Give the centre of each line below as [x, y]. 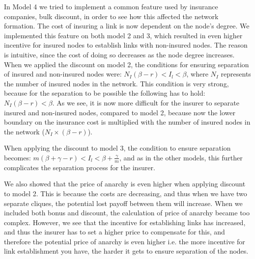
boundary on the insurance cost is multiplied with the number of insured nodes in [127, 122]
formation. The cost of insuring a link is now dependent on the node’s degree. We [127, 26]
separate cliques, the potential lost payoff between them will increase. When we [123, 203]
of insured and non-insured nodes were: [63, 74]
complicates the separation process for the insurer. [80, 167]
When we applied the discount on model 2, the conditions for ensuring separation [127, 64]
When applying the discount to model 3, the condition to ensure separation [117, 148]
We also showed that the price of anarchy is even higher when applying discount [125, 184]
